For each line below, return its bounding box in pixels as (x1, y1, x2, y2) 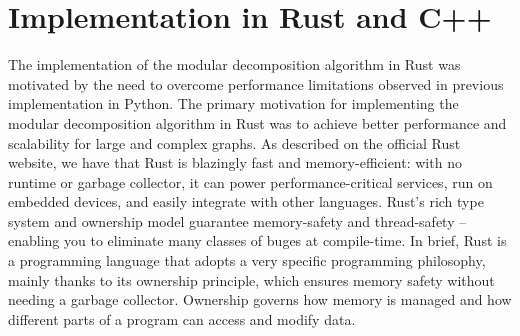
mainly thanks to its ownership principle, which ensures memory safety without (8, 269, 495, 290)
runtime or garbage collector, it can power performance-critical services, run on (8, 171, 493, 192)
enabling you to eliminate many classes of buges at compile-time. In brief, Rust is (8, 230, 507, 251)
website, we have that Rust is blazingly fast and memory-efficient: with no (8, 152, 462, 173)
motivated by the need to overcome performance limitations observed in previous (8, 73, 504, 94)
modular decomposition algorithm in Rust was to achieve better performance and (8, 112, 507, 133)
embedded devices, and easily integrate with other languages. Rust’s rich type (8, 191, 484, 212)
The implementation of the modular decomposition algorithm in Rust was (8, 54, 461, 75)
